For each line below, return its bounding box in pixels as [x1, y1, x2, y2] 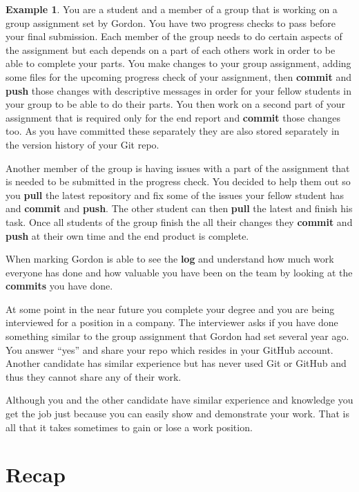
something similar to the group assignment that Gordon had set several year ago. [6, 329, 349, 343]
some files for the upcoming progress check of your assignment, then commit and [6, 69, 351, 84]
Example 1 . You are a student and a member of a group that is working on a [6, 2, 338, 16]
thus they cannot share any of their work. [6, 369, 182, 384]
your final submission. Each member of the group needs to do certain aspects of [6, 29, 342, 44]
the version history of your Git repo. [6, 137, 159, 151]
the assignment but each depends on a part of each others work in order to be [6, 42, 336, 57]
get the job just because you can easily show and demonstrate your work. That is [6, 406, 349, 421]
